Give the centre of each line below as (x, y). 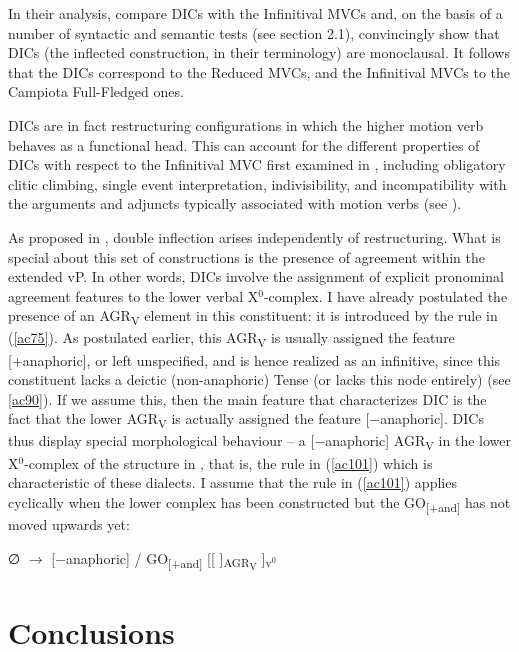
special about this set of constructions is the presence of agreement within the (247, 256)
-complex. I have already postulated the (385, 295)
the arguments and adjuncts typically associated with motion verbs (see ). (235, 203)
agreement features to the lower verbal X (133, 295)
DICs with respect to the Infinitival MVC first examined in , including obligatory (257, 164)
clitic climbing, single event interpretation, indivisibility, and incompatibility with (257, 183)
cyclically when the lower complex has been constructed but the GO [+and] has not (259, 503)
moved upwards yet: (69, 523)
